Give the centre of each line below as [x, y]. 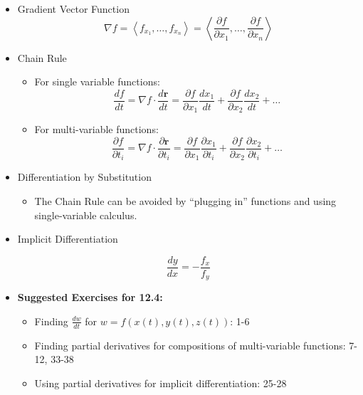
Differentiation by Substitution [84, 177]
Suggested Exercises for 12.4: [90, 297]
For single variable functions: [97, 81]
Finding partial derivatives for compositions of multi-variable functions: [190, 345]
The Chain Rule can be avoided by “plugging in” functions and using [185, 201]
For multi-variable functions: [96, 129]
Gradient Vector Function [73, 9]
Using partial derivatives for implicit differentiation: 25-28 [161, 383]
